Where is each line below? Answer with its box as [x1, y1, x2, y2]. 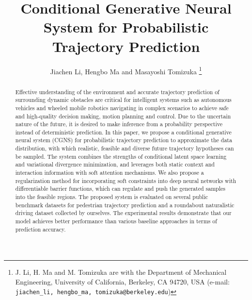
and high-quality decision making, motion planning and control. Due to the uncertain [15, 112, 231, 120]
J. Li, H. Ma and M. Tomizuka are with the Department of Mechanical [15, 267, 227, 277]
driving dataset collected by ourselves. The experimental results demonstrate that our [15, 209, 232, 217]
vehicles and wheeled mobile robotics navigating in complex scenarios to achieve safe [15, 103, 229, 112]
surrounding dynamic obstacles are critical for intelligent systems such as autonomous [15, 96, 232, 104]
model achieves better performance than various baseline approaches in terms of [15, 217, 217, 225]
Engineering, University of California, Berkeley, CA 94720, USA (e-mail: [15, 276, 230, 286]
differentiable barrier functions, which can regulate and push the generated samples [15, 184, 225, 193]
